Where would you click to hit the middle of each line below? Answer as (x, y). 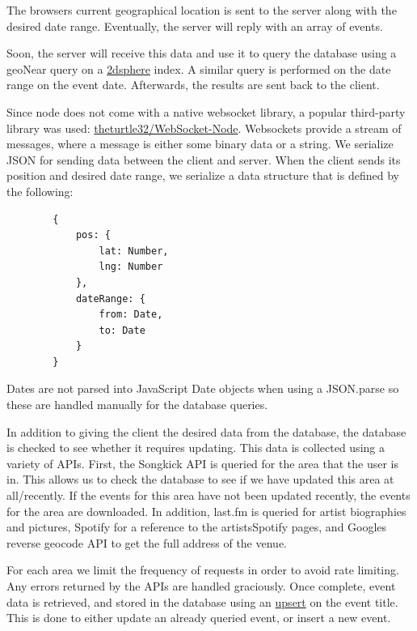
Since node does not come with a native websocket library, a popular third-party (206, 111)
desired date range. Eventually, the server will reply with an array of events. (195, 26)
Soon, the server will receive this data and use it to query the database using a (202, 53)
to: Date (122, 330)
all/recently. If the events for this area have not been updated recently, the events (208, 495)
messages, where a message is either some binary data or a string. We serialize (200, 144)
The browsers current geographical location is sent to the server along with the (202, 10)
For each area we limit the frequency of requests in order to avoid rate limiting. (203, 570)
